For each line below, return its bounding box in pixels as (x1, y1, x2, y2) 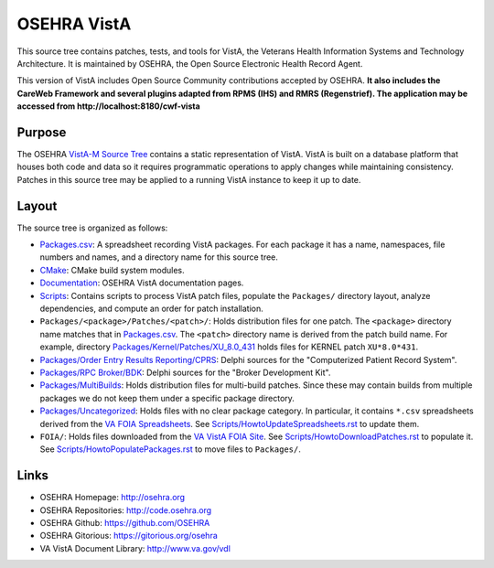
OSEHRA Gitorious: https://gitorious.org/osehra (39, 530, 219, 541)
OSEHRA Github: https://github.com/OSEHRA (39, 518, 210, 529)
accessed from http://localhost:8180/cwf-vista (16, 101, 200, 112)
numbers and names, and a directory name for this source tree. (39, 252, 279, 263)
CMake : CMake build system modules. (39, 264, 185, 275)
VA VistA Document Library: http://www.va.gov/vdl (39, 542, 231, 553)
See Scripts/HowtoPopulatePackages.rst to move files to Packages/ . (39, 444, 301, 455)
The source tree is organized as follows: (16, 222, 168, 233)
